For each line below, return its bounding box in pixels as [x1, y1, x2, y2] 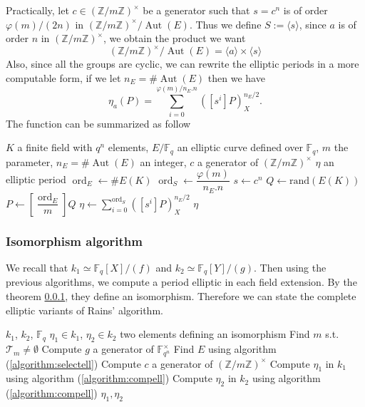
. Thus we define [189, 16, 262, 31]
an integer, [140, 154, 187, 169]
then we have [207, 70, 265, 85]
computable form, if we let [6, 70, 121, 85]
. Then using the [253, 260, 327, 275]
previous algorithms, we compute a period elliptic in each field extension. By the [6, 274, 357, 289]
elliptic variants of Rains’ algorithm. [6, 302, 163, 317]
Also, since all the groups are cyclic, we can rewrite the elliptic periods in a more [6, 56, 359, 71]
